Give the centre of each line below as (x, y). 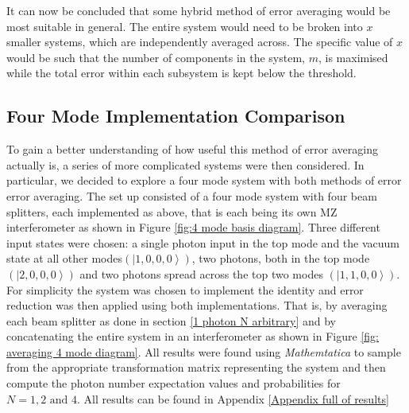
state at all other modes (65, 258)
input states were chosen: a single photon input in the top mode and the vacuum (203, 242)
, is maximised (353, 57)
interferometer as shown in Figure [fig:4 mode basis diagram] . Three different (193, 227)
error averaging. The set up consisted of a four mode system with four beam (192, 195)
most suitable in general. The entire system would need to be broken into (185, 26)
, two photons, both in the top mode (281, 258)
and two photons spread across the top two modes (201, 273)
